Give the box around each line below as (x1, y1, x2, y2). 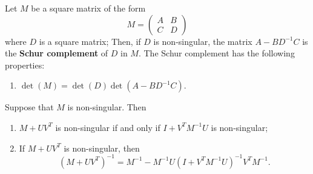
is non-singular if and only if (55, 121, 160, 133)
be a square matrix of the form (31, 2, 146, 14)
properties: (5, 58, 45, 71)
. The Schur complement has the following (138, 47, 295, 59)
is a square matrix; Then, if (39, 35, 141, 47)
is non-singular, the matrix (153, 35, 252, 47)
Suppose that (5, 101, 54, 113)
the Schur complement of (5, 47, 108, 59)
